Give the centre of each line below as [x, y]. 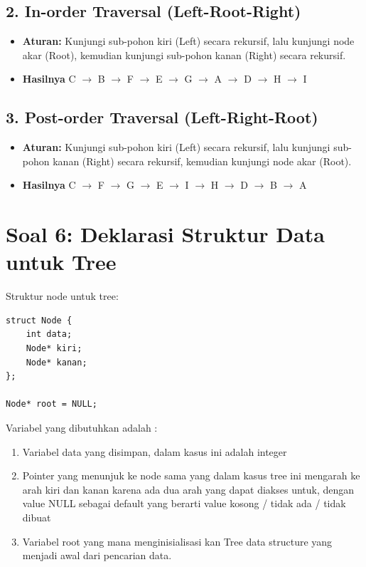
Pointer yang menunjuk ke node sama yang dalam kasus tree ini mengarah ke [191, 475]
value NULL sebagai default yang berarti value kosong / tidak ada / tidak [184, 503]
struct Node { [39, 320]
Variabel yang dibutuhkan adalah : [82, 428]
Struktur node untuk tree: [62, 296]
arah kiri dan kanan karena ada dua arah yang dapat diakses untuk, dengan [188, 489]
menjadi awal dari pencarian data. [97, 555]
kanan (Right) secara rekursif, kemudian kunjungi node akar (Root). [202, 161]
